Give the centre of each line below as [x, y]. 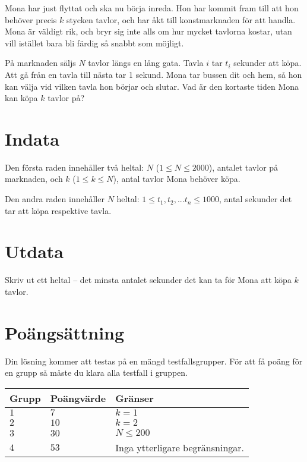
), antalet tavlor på [243, 167]
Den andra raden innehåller [55, 199]
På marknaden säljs [40, 63]
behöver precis [31, 19]
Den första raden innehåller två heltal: [75, 167]
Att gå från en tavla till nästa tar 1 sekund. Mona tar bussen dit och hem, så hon [153, 74]
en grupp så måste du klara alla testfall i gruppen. [96, 373]
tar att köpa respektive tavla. [58, 210]
